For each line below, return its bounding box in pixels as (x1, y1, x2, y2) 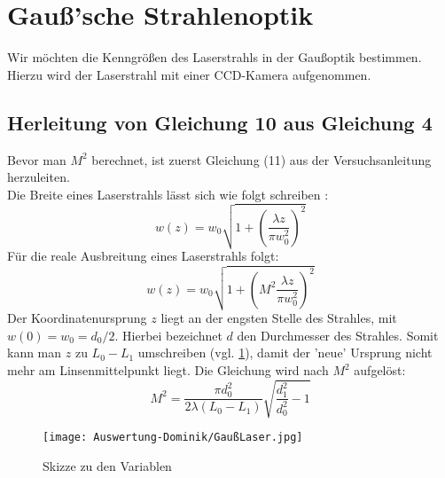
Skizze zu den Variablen (43, 456, 172, 474)
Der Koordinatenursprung (7, 309, 147, 327)
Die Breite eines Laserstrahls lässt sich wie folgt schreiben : (7, 184, 329, 203)
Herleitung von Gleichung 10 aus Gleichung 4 (7, 108, 433, 136)
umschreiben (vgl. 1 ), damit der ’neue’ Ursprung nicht (137, 343, 433, 362)
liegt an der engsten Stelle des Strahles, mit (160, 309, 397, 327)
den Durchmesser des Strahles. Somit (237, 325, 439, 344)
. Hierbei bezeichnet (114, 325, 222, 344)
